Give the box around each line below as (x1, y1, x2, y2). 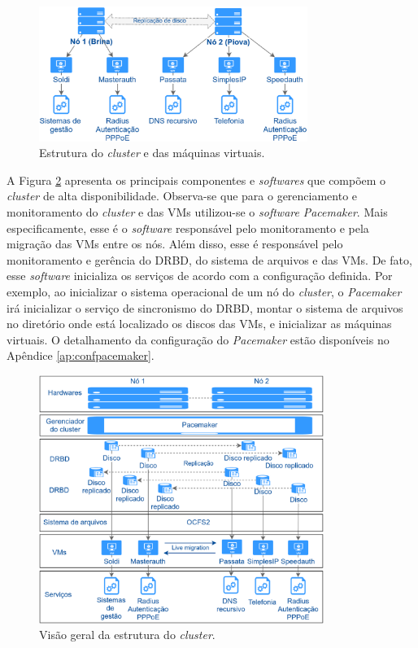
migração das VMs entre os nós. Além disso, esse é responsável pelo (7, 235, 343, 252)
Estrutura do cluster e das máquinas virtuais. (39, 144, 265, 161)
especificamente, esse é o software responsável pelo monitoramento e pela (7, 219, 369, 236)
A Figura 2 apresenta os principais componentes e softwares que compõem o (7, 171, 386, 188)
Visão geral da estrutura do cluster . (39, 626, 216, 643)
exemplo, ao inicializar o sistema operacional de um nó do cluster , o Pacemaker (7, 282, 402, 300)
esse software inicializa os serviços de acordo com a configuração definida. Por (7, 267, 393, 284)
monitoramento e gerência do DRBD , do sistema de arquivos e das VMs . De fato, (7, 251, 412, 268)
